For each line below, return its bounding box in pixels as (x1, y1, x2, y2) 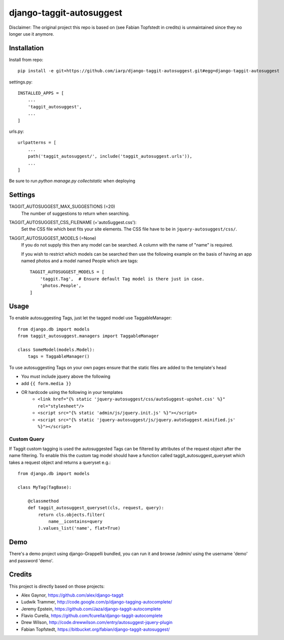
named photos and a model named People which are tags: (21, 258, 138, 264)
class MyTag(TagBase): (18, 484, 72, 490)
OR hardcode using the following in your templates (21, 389, 123, 395)
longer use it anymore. (9, 31, 55, 37)
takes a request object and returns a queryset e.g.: (9, 459, 111, 465)
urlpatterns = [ (18, 140, 57, 145)
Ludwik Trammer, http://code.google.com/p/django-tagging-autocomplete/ (21, 599, 172, 605)
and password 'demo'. (9, 557, 54, 563)
